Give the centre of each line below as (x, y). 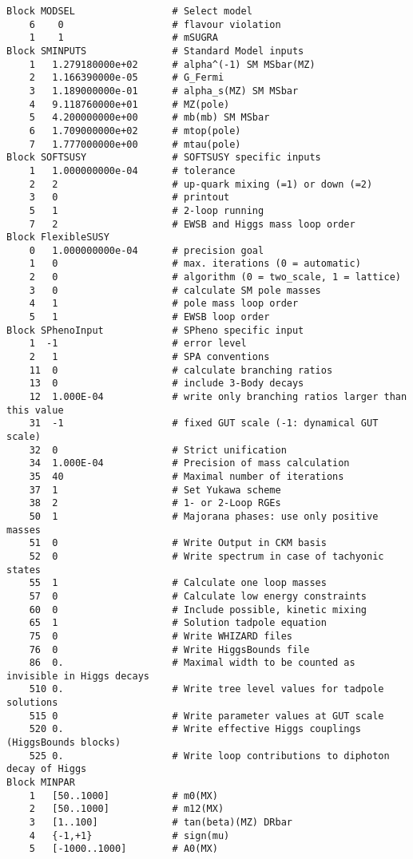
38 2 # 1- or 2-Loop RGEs (155, 503)
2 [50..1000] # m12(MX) (127, 809)
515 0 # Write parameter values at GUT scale (206, 716)
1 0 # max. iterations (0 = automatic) (195, 264)
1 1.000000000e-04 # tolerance (132, 170)
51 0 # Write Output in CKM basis (178, 543)
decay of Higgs (47, 769)
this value (35, 410)
